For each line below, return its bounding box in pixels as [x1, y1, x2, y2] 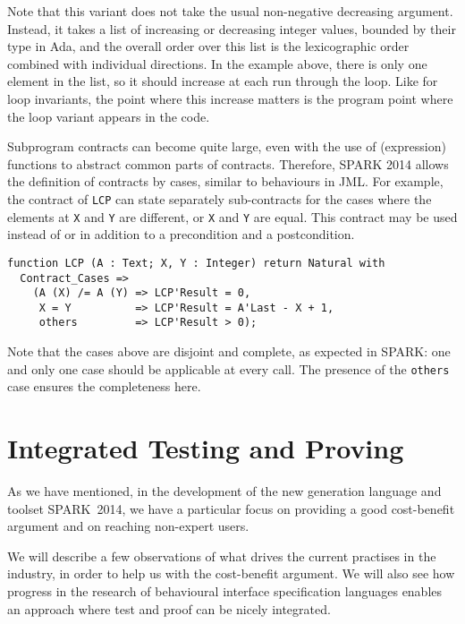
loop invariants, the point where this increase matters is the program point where [7, 89, 453, 107]
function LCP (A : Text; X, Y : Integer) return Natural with [7, 256, 385, 269]
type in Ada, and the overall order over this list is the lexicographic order [7, 37, 410, 56]
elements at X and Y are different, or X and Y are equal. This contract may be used [7, 207, 458, 226]
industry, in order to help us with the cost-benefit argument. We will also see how [7, 564, 455, 583]
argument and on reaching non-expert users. [7, 517, 249, 535]
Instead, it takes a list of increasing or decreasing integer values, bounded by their [7, 19, 456, 38]
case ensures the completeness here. [7, 377, 201, 396]
